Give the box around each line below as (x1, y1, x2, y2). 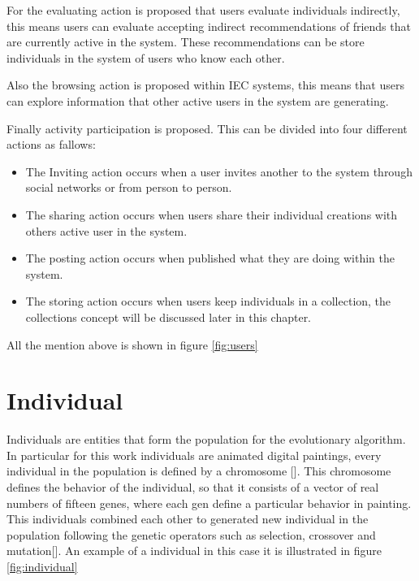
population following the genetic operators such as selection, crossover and (6, 526, 376, 543)
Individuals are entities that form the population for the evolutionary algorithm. (6, 431, 406, 448)
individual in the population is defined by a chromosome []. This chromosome (6, 462, 391, 479)
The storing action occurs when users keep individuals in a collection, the (25, 293, 391, 310)
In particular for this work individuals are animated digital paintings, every (6, 446, 382, 463)
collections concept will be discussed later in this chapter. (25, 308, 312, 325)
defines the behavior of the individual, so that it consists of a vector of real (6, 479, 379, 495)
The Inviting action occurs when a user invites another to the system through (25, 163, 413, 180)
